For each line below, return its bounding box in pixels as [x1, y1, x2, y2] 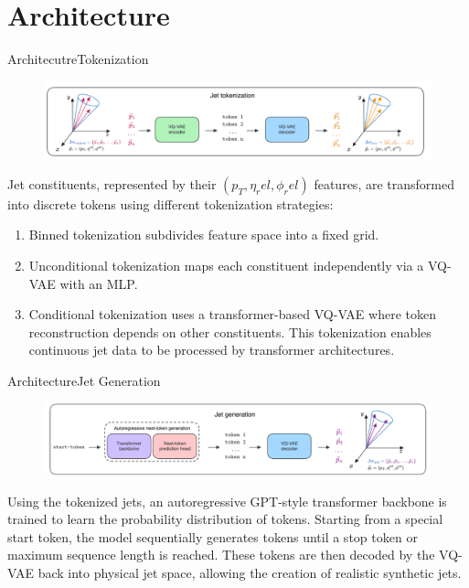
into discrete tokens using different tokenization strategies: [7, 194, 334, 213]
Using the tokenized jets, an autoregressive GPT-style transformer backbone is [7, 491, 447, 510]
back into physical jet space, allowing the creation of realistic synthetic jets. [37, 563, 462, 582]
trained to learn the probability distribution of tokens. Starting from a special [7, 509, 443, 529]
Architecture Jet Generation [7, 370, 161, 390]
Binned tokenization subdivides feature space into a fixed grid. [28, 225, 379, 244]
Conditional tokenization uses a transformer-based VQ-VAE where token [28, 305, 436, 324]
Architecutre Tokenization [7, 49, 149, 69]
